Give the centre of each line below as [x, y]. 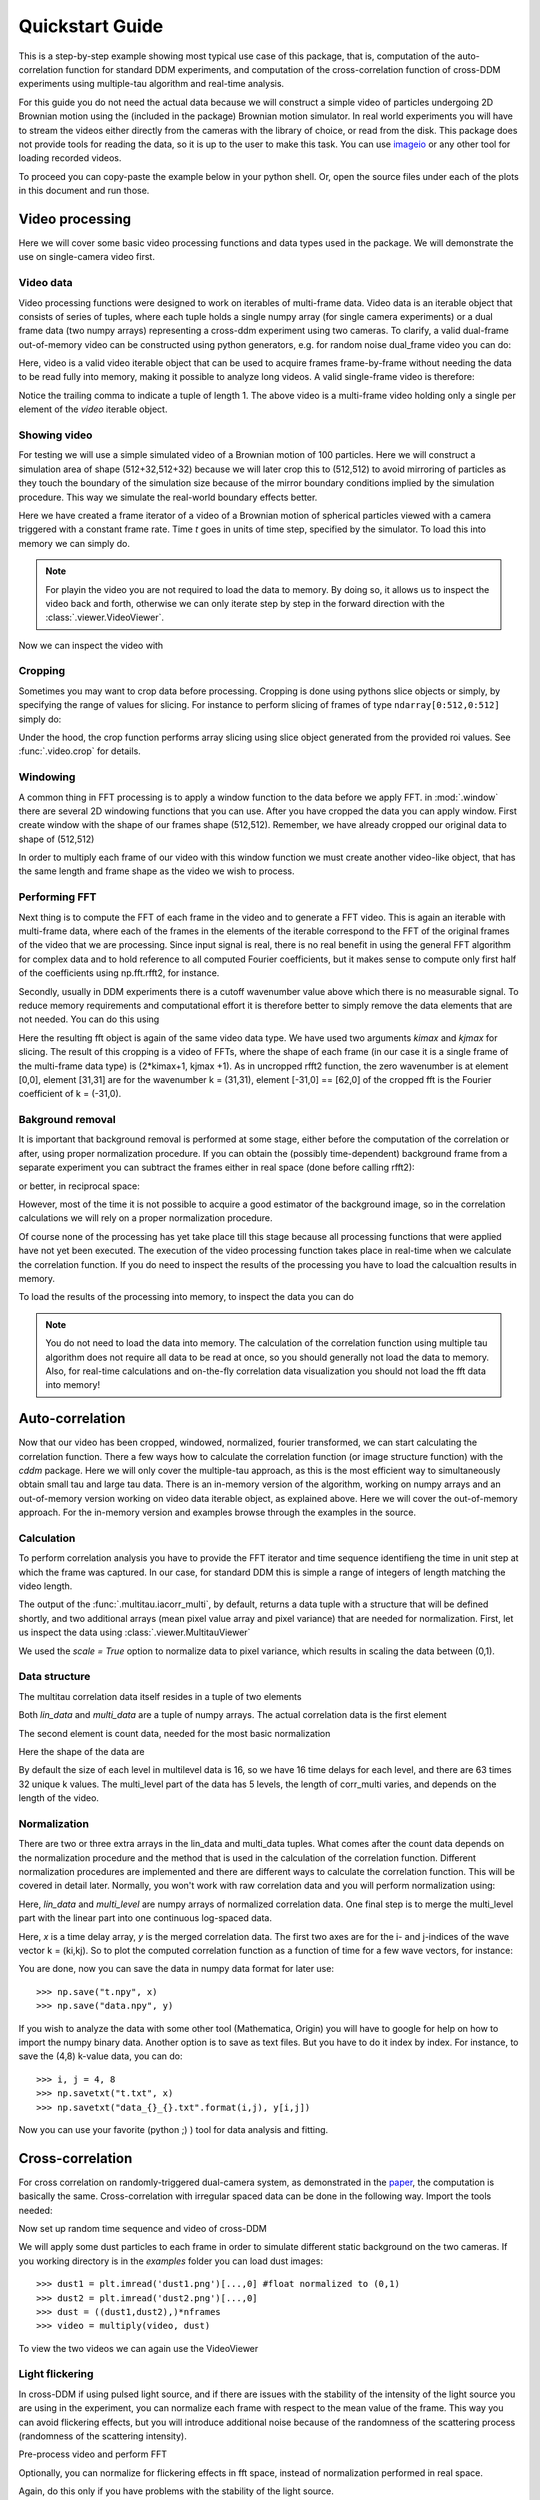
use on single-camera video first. [86, 257]
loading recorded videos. [70, 158]
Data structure [54, 1677]
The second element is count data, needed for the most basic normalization [174, 1733]
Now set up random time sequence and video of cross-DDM [142, 2228]
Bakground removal [67, 1120]
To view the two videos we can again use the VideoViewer [138, 2348]
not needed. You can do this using [89, 1019]
